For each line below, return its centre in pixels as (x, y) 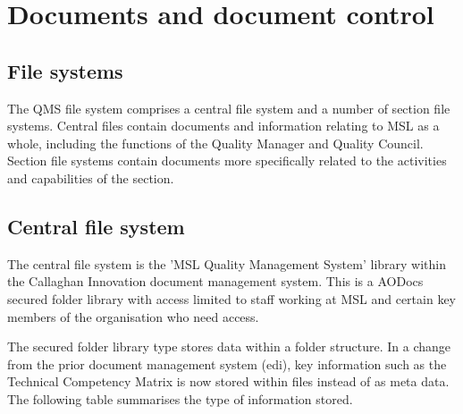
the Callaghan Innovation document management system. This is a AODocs (215, 281)
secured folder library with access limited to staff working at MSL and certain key (231, 298)
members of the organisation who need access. (133, 316)
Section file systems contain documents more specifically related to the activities (227, 161)
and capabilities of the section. (91, 177)
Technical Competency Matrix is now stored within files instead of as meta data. (228, 381)
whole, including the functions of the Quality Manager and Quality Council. (215, 143)
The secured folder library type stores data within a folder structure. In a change (229, 346)
